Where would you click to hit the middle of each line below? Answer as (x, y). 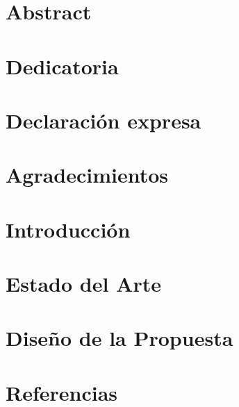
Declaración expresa (104, 120)
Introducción (68, 229)
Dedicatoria (62, 66)
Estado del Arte (83, 284)
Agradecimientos (87, 175)
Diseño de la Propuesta (119, 338)
